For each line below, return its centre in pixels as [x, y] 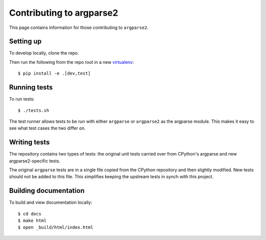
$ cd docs [30, 214]
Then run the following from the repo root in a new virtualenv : [71, 62]
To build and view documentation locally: [51, 202]
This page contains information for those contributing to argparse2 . [79, 27]
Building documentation [47, 191]
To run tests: [22, 99]
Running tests [31, 88]
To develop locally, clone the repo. [44, 53]
